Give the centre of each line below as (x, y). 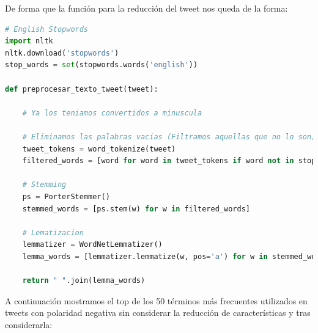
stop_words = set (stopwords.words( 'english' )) (102, 65)
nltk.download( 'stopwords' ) (62, 53)
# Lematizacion (53, 232)
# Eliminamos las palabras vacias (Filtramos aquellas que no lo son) (169, 137)
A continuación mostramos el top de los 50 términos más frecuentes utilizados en (156, 300)
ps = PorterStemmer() (66, 196)
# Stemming (44, 185)
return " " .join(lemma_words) (84, 281)
